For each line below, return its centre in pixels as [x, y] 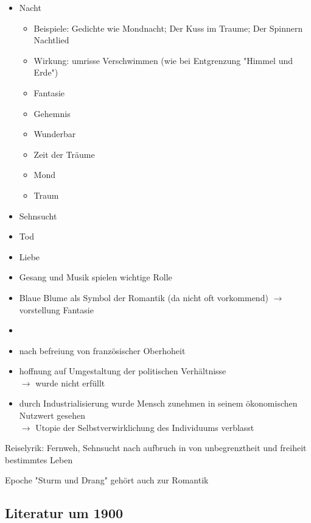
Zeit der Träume [64, 154]
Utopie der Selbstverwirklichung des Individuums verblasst [145, 427]
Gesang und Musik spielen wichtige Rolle [96, 277]
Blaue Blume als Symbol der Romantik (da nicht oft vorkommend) [144, 297]
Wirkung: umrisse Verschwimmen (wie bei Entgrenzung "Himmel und [163, 60]
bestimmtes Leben [39, 459]
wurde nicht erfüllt [70, 382]
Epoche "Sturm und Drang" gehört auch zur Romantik [107, 480]
